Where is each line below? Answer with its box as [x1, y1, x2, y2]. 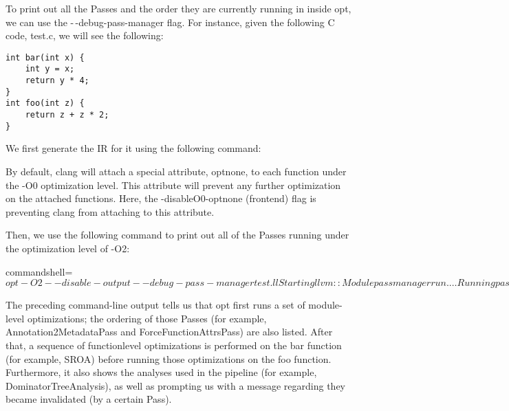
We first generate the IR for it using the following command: [6, 141, 261, 155]
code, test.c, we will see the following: [6, 28, 164, 43]
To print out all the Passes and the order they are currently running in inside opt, [6, 1, 351, 15]
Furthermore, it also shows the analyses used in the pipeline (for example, [6, 365, 317, 379]
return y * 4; [25, 76, 89, 86]
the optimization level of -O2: [6, 241, 130, 255]
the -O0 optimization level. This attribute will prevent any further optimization [6, 177, 341, 192]
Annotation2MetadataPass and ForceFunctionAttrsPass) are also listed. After [6, 324, 333, 339]
